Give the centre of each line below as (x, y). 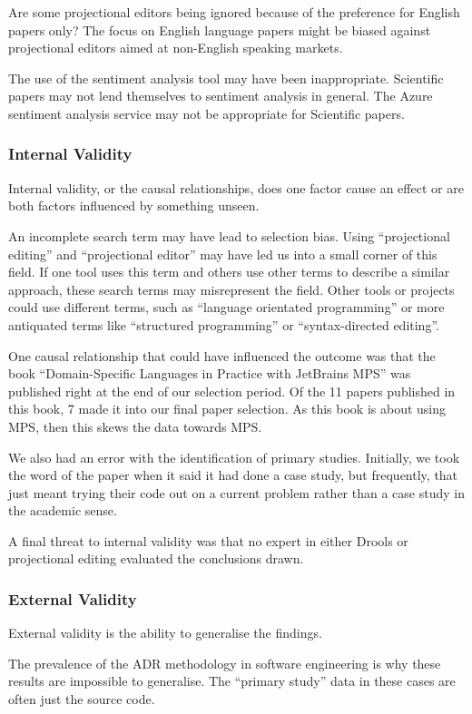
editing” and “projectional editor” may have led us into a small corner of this (223, 254)
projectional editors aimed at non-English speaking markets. (176, 48)
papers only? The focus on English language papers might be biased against (220, 29)
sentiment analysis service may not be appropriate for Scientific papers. (206, 113)
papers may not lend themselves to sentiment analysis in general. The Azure (221, 96)
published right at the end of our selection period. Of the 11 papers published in (232, 391)
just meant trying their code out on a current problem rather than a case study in (236, 492)
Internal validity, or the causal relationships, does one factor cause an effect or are (236, 187)
